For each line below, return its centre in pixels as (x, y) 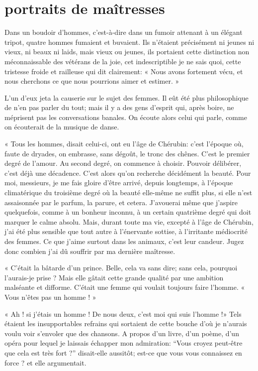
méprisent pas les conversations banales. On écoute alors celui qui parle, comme (126, 117)
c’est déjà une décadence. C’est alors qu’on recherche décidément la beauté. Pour (128, 173)
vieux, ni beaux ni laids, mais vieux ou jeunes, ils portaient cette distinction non (127, 52)
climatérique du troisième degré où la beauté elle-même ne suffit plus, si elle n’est (129, 192)
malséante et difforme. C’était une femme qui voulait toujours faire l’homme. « (125, 287)
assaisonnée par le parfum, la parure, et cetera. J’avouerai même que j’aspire (121, 202)
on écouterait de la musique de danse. (62, 127)
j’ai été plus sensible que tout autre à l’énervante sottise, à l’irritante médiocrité (126, 231)
